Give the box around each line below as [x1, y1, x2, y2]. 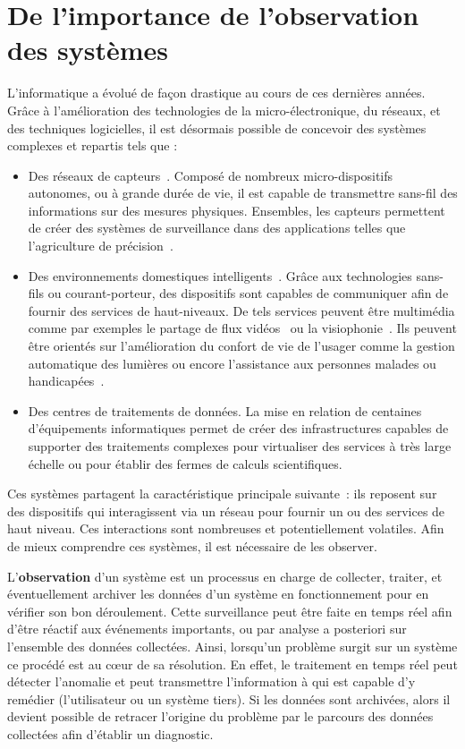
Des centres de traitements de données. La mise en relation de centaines [28, 401, 422, 420]
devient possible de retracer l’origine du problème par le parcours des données [7, 707, 434, 726]
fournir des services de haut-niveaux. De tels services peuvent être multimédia [28, 301, 455, 319]
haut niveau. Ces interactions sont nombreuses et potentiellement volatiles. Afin [7, 519, 444, 538]
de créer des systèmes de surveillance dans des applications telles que [28, 218, 406, 237]
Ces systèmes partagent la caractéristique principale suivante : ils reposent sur [7, 484, 437, 503]
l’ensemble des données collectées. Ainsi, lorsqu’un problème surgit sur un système [7, 636, 458, 655]
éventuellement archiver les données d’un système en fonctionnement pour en [7, 584, 429, 603]
